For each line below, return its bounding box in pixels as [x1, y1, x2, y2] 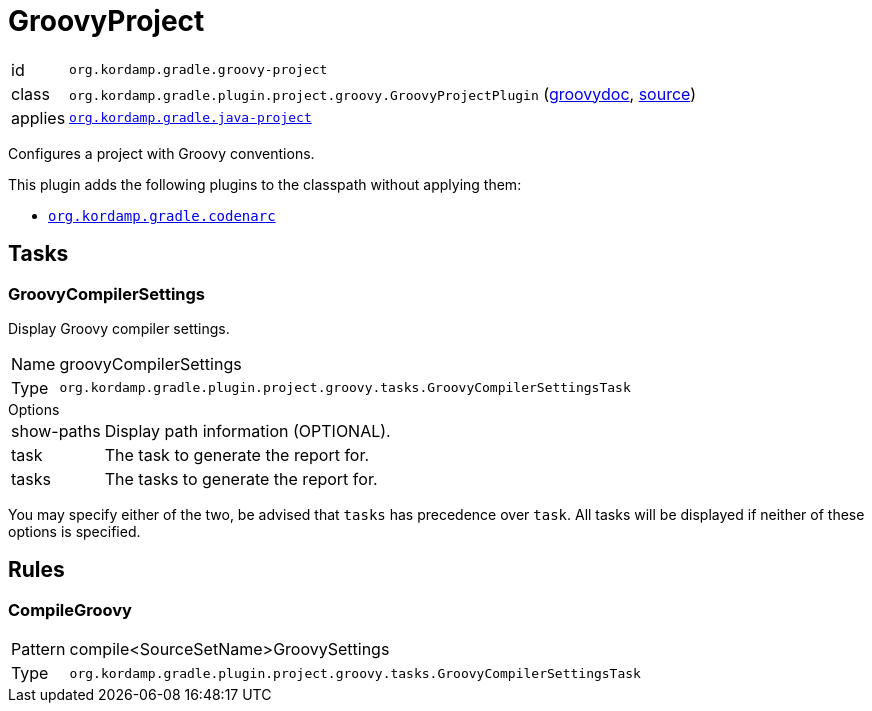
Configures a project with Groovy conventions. [8, 144, 315, 162]
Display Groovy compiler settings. [8, 319, 230, 337]
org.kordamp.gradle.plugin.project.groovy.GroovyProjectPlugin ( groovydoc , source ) [69, 83, 697, 104]
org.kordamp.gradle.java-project [69, 110, 312, 126]
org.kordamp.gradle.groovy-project [69, 62, 328, 78]
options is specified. [8, 522, 141, 540]
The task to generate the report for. [104, 444, 370, 465]
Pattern [11, 639, 66, 660]
